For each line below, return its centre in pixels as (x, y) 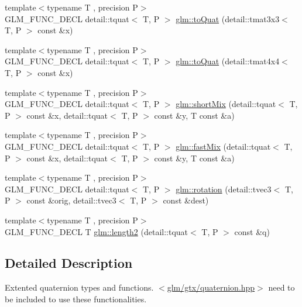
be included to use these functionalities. (76, 299)
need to (282, 287)
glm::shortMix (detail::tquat (226, 104)
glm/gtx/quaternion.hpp (211, 287)
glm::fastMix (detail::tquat (223, 146)
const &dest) (186, 200)
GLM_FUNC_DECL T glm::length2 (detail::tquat (97, 231)
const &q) (252, 231)
